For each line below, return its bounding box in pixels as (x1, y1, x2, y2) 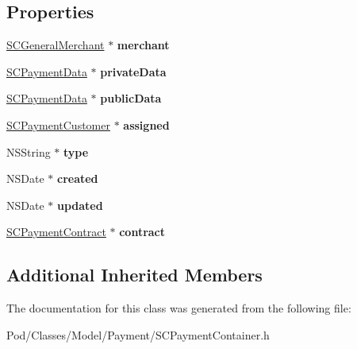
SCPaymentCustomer (6, 116, 110, 133)
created (56, 170, 98, 187)
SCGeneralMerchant (6, 37, 105, 53)
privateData (100, 63, 167, 79)
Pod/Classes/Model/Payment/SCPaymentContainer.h (6, 326, 270, 343)
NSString (6, 143, 51, 160)
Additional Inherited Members (6, 262, 263, 287)
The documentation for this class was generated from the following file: (6, 300, 351, 316)
